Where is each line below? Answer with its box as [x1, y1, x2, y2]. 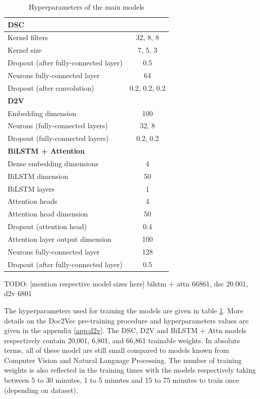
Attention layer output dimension [8, 233, 112, 244]
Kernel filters [8, 32, 48, 43]
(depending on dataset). [4, 384, 78, 395]
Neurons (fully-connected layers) [8, 120, 108, 131]
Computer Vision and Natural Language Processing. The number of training [4, 354, 242, 365]
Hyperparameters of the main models [28, 2, 144, 12]
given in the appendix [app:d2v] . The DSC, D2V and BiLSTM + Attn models [4, 325, 247, 336]
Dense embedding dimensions [8, 158, 98, 168]
